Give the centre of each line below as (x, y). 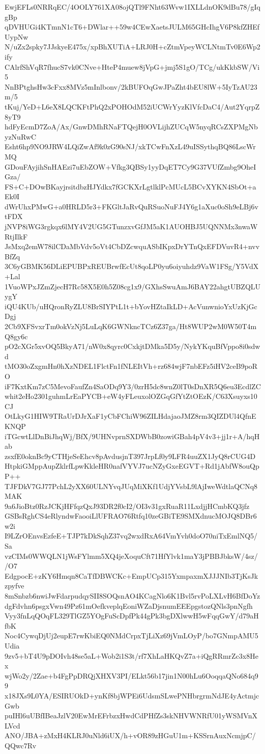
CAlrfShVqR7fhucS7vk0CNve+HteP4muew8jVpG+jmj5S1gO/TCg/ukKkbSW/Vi (132, 66)
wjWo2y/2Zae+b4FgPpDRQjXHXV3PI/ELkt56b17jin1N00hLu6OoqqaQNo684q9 (131, 675)
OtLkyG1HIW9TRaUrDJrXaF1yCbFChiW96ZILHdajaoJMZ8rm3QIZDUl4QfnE (130, 416)
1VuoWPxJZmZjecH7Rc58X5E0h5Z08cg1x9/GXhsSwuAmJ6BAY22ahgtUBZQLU (133, 286)
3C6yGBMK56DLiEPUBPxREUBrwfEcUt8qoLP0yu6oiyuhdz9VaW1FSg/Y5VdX (132, 266)
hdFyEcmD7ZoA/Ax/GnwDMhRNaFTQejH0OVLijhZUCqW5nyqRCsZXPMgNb (131, 127)
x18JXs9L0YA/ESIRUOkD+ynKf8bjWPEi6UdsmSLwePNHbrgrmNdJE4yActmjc (132, 695)
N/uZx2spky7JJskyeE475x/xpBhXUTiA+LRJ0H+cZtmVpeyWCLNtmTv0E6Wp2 (132, 47)
